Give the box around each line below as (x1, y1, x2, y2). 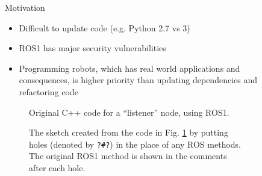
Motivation (5, 1, 45, 13)
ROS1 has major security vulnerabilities (19, 42, 166, 54)
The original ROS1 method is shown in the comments (29, 149, 227, 162)
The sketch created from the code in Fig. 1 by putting (29, 126, 228, 139)
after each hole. (29, 162, 86, 174)
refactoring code (19, 85, 78, 98)
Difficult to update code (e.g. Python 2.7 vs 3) (19, 21, 190, 34)
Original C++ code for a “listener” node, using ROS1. (29, 105, 229, 118)
